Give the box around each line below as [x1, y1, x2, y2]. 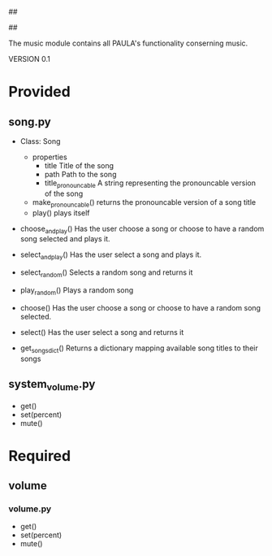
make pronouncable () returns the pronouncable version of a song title [32, 197, 257, 209]
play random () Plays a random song [19, 285, 134, 297]
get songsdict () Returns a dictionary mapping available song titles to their [19, 343, 258, 354]
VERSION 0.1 [8, 54, 51, 63]
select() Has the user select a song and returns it [19, 327, 184, 337]
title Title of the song [44, 161, 114, 170]
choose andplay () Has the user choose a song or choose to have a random [19, 224, 265, 235]
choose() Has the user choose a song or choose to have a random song [19, 302, 261, 312]
